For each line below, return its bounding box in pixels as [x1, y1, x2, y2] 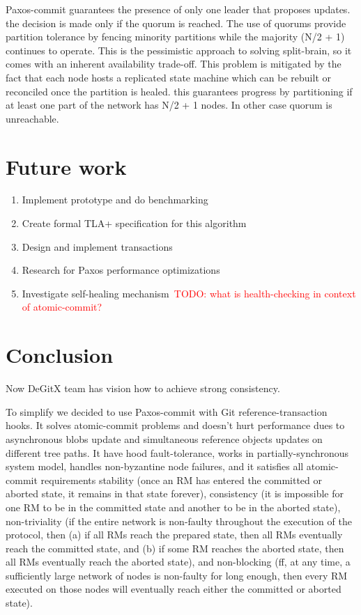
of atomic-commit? [22, 299, 102, 314]
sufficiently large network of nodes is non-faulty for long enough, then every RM [6, 568, 348, 582]
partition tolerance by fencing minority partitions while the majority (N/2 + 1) [6, 29, 345, 44]
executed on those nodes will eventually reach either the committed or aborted [6, 582, 341, 596]
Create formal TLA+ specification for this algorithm [22, 216, 247, 231]
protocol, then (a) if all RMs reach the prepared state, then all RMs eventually [6, 527, 343, 542]
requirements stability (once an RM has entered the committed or [40, 472, 322, 487]
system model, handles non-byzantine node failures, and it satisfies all [6, 459, 304, 474]
